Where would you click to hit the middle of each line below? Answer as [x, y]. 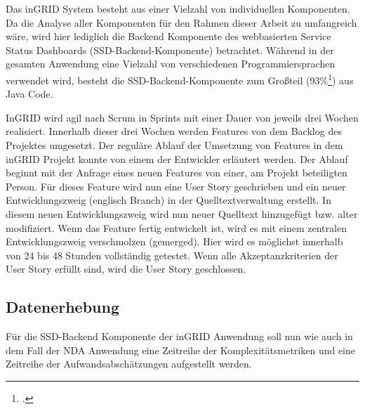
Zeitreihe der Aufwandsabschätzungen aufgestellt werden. [129, 364]
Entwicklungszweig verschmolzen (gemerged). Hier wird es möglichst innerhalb [174, 241]
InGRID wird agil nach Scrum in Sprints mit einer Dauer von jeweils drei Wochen [182, 117]
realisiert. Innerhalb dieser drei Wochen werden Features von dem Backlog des [174, 131]
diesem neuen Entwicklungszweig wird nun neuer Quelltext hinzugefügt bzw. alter [182, 213]
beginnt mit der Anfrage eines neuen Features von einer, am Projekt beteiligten [177, 173]
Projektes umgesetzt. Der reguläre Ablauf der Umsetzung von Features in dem [174, 145]
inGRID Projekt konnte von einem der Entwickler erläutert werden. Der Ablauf [177, 158]
